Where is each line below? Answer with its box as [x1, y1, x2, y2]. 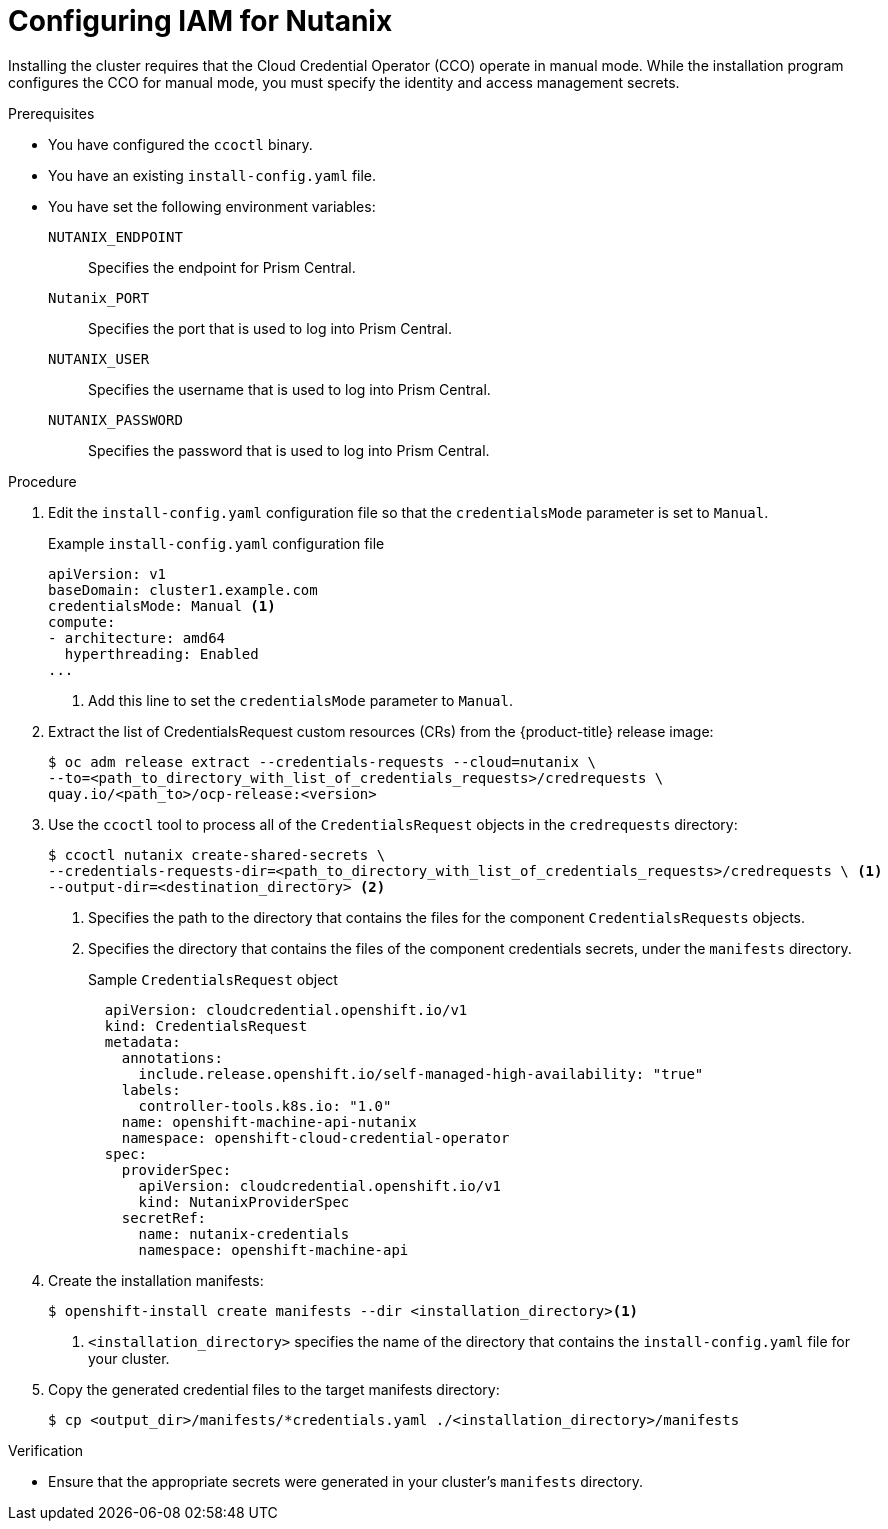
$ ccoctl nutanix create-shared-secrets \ [48, 846, 386, 863]
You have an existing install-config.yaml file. [48, 166, 377, 184]
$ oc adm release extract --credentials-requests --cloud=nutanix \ [48, 753, 596, 770]
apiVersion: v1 [48, 565, 167, 582]
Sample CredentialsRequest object [88, 970, 338, 988]
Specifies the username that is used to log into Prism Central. [88, 380, 491, 398]
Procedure [8, 472, 77, 490]
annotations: [121, 1049, 223, 1066]
